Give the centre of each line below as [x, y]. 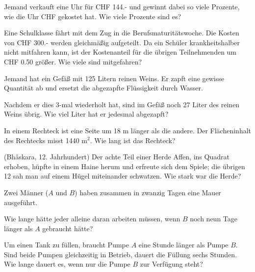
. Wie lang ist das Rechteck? [133, 140]
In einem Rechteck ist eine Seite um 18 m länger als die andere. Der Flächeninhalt [128, 130]
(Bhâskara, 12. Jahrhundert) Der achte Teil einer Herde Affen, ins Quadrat [117, 157]
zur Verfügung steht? [171, 264]
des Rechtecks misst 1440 [42, 140]
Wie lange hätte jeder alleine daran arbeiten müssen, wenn [92, 219]
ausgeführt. [21, 202]
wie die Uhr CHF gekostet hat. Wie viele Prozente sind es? [93, 16]
